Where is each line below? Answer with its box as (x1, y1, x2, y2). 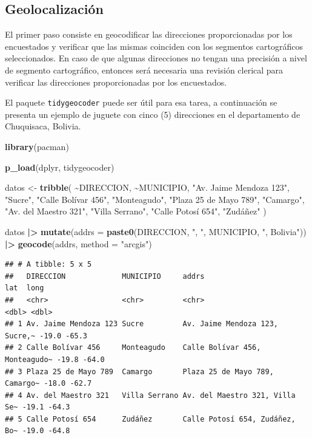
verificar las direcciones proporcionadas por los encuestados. (5, 75, 227, 88)
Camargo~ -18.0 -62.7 (5, 379, 92, 388)
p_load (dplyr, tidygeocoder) (5, 160, 115, 173)
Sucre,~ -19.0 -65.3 (5, 331, 88, 340)
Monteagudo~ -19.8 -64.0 (5, 355, 105, 364)
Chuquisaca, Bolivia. (5, 120, 81, 132)
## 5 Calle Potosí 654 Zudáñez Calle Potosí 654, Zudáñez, (5, 414, 296, 423)
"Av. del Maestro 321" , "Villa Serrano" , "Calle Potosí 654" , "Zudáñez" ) (5, 205, 267, 217)
